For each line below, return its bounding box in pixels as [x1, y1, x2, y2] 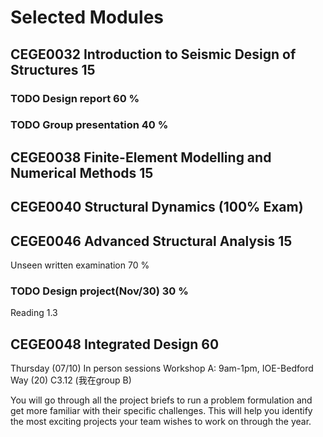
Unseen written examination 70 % [10, 259, 150, 271]
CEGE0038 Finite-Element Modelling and [10, 149, 272, 166]
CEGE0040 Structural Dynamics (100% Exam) [10, 199, 304, 216]
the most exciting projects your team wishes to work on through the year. [10, 416, 312, 428]
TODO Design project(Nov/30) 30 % [10, 284, 189, 298]
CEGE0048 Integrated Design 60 [10, 336, 220, 353]
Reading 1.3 [10, 307, 58, 319]
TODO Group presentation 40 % [10, 118, 169, 132]
